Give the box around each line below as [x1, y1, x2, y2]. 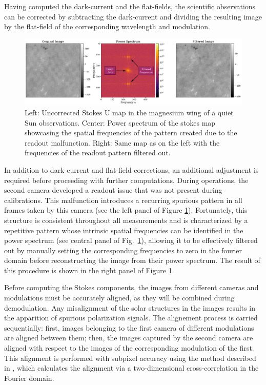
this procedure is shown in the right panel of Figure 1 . [4, 265, 174, 275]
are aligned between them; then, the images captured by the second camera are [4, 332, 253, 343]
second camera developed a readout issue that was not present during [4, 185, 222, 195]
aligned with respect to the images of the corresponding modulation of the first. [4, 342, 254, 353]
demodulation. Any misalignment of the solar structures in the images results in [4, 302, 255, 313]
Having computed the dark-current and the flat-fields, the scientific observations [4, 1, 256, 11]
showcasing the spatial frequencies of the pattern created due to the [25, 127, 237, 138]
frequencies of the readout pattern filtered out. [25, 147, 171, 158]
